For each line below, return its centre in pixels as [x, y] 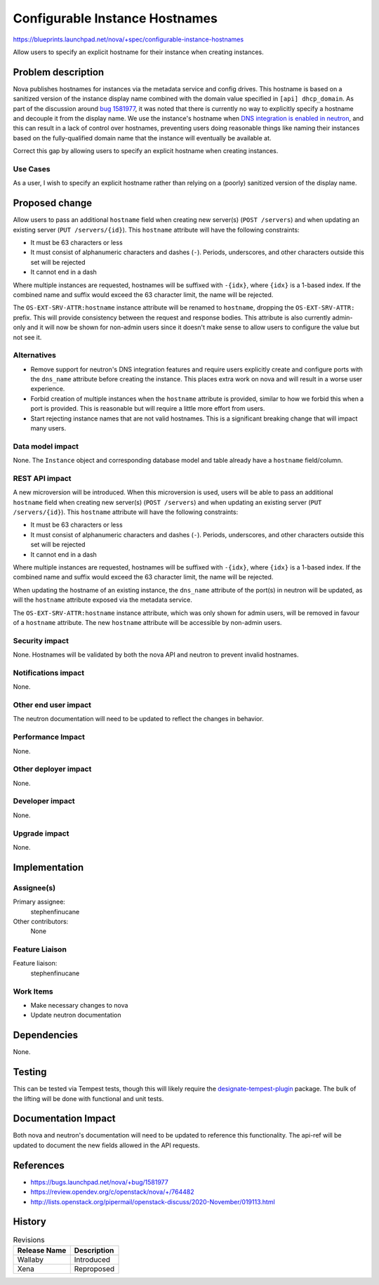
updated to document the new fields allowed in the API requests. [106, 1145]
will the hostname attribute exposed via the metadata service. [102, 600]
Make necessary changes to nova [79, 1005]
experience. [48, 389]
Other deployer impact [52, 769]
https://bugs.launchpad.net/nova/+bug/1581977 [99, 1182]
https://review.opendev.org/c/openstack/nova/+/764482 [112, 1192]
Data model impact [46, 446]
